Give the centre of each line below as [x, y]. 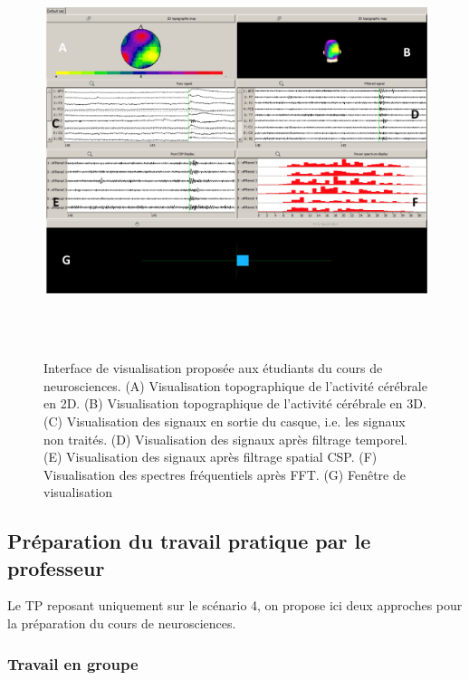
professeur [56, 567]
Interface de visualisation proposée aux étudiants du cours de [213, 368]
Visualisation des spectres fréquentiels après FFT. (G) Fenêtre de [225, 474]
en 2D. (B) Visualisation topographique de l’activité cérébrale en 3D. [235, 403]
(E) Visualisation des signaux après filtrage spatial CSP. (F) [211, 457]
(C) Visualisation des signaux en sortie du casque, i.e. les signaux [225, 421]
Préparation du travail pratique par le [189, 541]
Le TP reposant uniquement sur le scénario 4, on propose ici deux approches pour [235, 605]
